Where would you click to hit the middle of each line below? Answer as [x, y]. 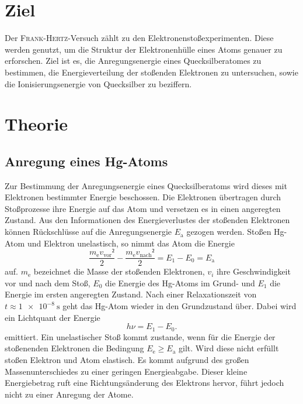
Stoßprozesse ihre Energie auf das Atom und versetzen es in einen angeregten [143, 208]
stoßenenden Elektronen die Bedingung [74, 348]
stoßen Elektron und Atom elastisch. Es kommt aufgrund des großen [127, 359]
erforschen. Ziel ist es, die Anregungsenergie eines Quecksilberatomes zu [133, 61]
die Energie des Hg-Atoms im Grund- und [180, 283]
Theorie [36, 124]
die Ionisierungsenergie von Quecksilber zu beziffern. [98, 83]
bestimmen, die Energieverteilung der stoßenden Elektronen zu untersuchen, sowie [151, 72]
